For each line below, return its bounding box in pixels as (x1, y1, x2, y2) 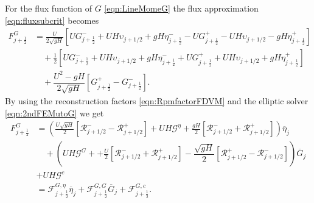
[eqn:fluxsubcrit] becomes (5, 13, 99, 26)
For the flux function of (5, 2, 92, 14)
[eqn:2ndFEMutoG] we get (5, 106, 104, 119)
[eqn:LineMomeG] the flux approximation (104, 2, 259, 14)
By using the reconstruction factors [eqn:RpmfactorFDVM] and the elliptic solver (5, 94, 309, 107)
